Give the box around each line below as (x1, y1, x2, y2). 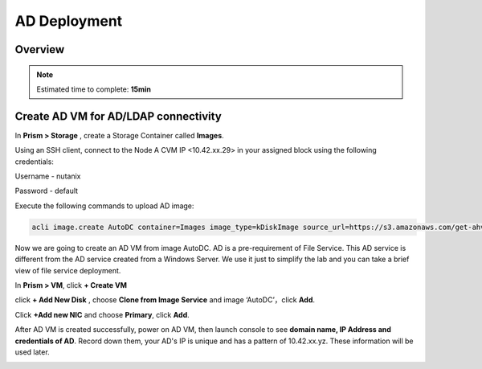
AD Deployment (14, 12, 123, 30)
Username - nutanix (14, 171, 81, 181)
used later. (14, 346, 50, 357)
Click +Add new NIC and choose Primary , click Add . (14, 310, 190, 319)
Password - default (14, 186, 79, 196)
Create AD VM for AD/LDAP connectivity (14, 109, 223, 123)
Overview (14, 43, 65, 56)
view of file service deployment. (14, 265, 121, 275)
